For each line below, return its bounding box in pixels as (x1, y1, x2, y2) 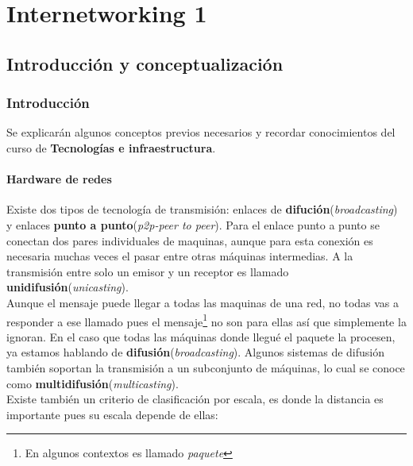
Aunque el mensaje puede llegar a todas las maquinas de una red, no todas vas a (6, 294, 399, 310)
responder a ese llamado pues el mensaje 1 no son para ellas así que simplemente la (6, 310, 407, 329)
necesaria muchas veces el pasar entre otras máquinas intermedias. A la (6, 248, 353, 264)
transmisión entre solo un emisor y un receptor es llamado (6, 263, 289, 279)
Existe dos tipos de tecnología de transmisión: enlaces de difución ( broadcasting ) (6, 201, 398, 218)
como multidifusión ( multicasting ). (6, 375, 179, 391)
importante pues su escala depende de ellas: (6, 406, 218, 422)
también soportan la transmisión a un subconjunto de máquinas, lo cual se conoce (6, 359, 405, 375)
